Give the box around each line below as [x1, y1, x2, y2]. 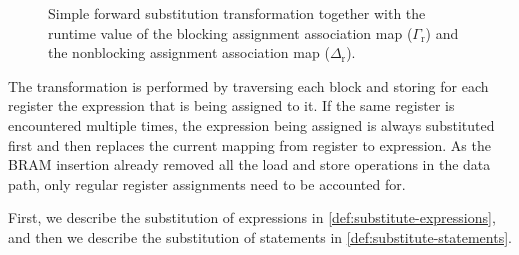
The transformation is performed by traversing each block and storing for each [8, 75, 489, 96]
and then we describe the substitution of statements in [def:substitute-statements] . [8, 226, 512, 247]
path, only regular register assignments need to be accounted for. [8, 173, 406, 194]
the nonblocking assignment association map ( [48, 42, 330, 63]
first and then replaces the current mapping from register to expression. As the [8, 134, 491, 155]
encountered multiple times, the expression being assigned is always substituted [8, 114, 495, 135]
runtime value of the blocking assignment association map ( [48, 22, 413, 43]
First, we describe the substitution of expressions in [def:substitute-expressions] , [8, 207, 496, 228]
